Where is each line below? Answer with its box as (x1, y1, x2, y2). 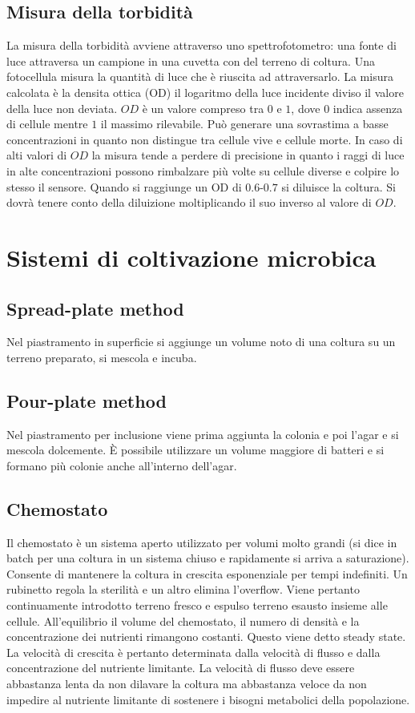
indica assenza (332, 99, 403, 116)
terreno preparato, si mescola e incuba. (6, 348, 197, 365)
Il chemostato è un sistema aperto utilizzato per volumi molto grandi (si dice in (6, 534, 397, 550)
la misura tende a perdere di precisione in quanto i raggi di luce (91, 147, 405, 163)
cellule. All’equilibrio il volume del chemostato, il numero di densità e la (6, 612, 360, 629)
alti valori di (6, 147, 67, 163)
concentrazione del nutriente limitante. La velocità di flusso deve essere (6, 659, 355, 676)
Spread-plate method (6, 296, 184, 320)
